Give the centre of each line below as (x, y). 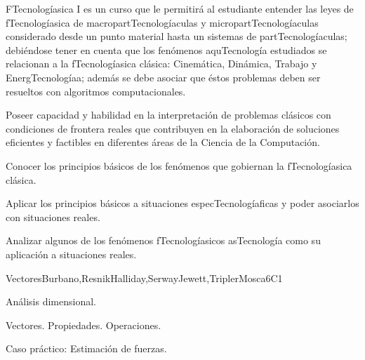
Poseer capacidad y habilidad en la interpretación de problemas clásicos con (168, 115)
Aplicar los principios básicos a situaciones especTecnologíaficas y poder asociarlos (182, 203)
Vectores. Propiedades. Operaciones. (84, 325)
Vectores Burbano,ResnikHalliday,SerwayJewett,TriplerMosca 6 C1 (144, 278)
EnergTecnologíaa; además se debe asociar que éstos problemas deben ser (163, 77)
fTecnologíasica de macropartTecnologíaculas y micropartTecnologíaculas (162, 22)
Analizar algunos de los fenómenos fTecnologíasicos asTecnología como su (163, 240)
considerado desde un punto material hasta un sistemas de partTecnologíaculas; (177, 36)
